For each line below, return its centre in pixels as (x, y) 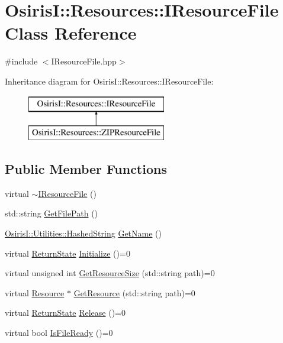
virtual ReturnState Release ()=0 (65, 313)
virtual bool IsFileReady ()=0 (59, 333)
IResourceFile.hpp (84, 61)
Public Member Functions (86, 169)
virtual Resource (35, 292)
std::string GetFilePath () (52, 213)
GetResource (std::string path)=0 (134, 292)
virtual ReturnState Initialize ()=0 (67, 253)
